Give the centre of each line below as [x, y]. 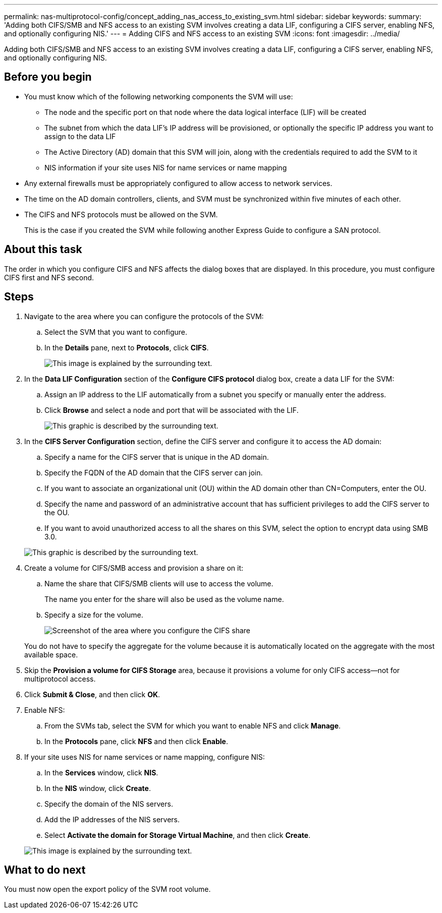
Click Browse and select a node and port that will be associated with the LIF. [172, 410]
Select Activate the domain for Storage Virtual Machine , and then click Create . [178, 835]
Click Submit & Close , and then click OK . [92, 694]
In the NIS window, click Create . [98, 788]
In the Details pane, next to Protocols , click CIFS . [127, 347]
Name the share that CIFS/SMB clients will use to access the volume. [159, 583]
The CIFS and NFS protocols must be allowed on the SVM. [121, 214]
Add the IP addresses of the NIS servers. [112, 819]
